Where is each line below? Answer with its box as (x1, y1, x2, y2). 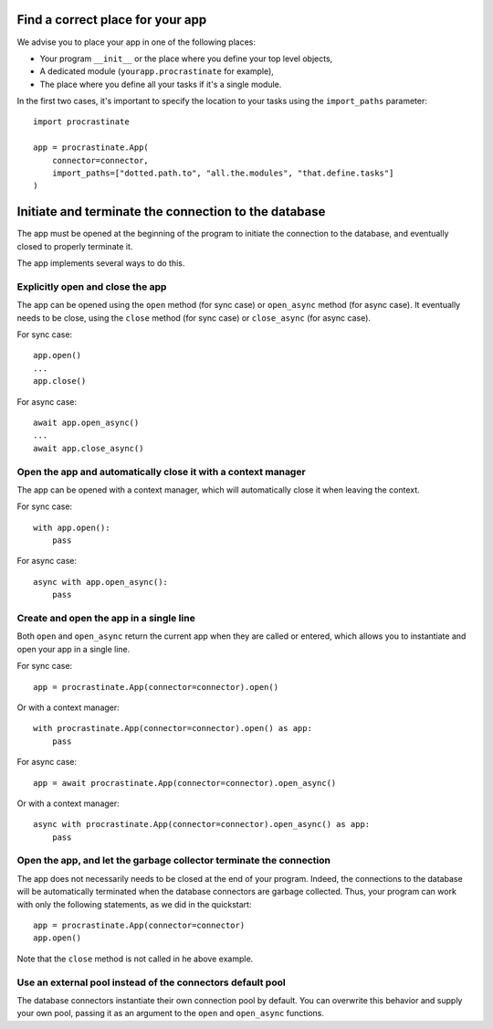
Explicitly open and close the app (16, 280, 167, 292)
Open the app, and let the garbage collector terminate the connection (16, 854, 330, 867)
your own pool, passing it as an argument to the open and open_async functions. (16, 1008, 324, 1019)
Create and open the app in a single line (16, 612, 195, 625)
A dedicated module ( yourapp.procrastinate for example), (39, 66, 274, 77)
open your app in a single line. (16, 643, 131, 654)
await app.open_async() (33, 417, 140, 428)
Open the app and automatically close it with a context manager (16, 465, 306, 478)
